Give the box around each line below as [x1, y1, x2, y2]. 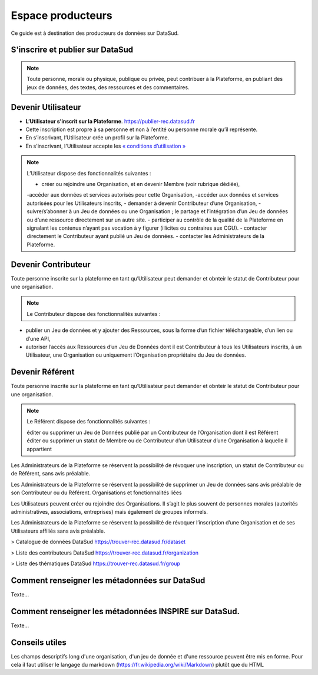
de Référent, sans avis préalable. [11, 470, 91, 477]
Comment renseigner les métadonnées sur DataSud [11, 575, 206, 585]
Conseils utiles [11, 637, 67, 647]
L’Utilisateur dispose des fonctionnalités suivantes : [26, 169, 151, 177]
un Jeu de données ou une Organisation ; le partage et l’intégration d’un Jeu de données [72, 208, 289, 215]
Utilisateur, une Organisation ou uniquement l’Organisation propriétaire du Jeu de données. [25, 351, 247, 358]
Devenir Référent [11, 367, 75, 377]
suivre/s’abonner [26, 208, 68, 215]
